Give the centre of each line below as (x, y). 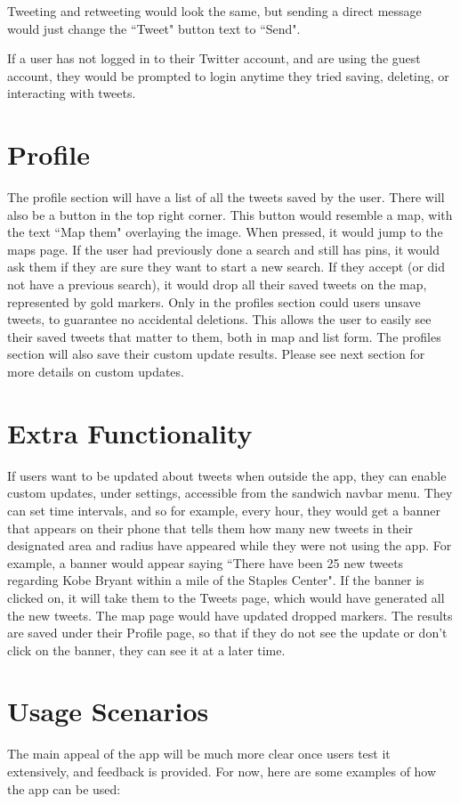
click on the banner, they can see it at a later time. (146, 650)
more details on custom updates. (96, 372)
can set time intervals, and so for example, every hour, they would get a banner (224, 510)
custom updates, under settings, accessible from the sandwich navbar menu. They (230, 493)
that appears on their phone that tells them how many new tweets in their (210, 528)
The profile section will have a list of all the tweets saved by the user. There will (226, 197)
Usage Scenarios (108, 711)
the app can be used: (64, 788)
